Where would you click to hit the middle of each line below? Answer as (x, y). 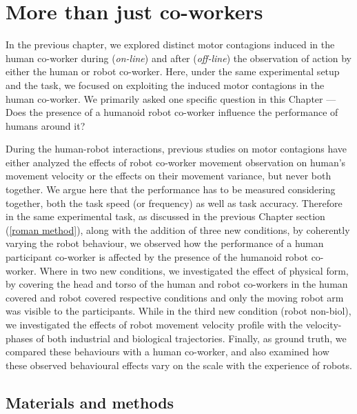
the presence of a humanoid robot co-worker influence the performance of (184, 112)
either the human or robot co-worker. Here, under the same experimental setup (173, 71)
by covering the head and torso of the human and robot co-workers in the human (177, 284)
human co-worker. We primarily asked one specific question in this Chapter (164, 98)
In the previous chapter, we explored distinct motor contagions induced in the (170, 45)
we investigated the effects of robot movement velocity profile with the (154, 324)
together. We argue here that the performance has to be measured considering (171, 189)
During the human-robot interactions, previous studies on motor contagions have (176, 149)
